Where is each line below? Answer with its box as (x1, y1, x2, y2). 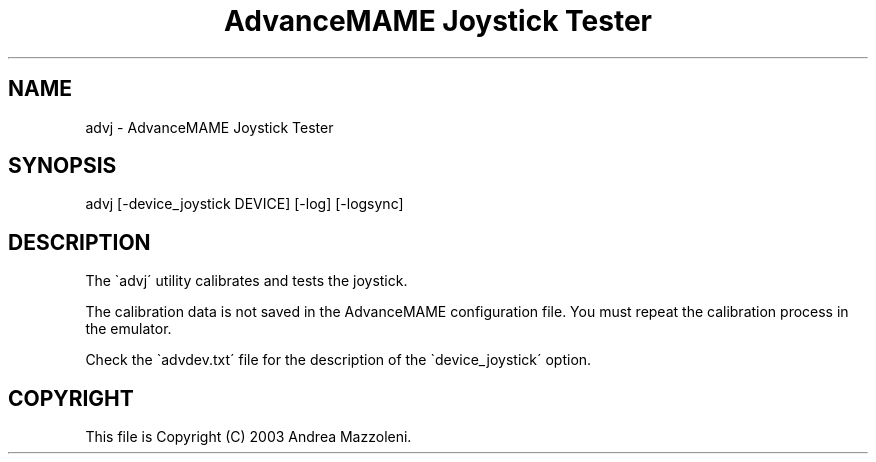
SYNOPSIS (8, 153, 117, 179)
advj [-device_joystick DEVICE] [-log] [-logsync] (85, 195, 404, 213)
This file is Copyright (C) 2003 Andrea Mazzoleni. (85, 428, 412, 446)
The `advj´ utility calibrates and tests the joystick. (85, 272, 408, 290)
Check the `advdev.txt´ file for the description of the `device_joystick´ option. (85, 351, 592, 369)
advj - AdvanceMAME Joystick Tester (85, 118, 334, 136)
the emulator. (85, 320, 172, 338)
